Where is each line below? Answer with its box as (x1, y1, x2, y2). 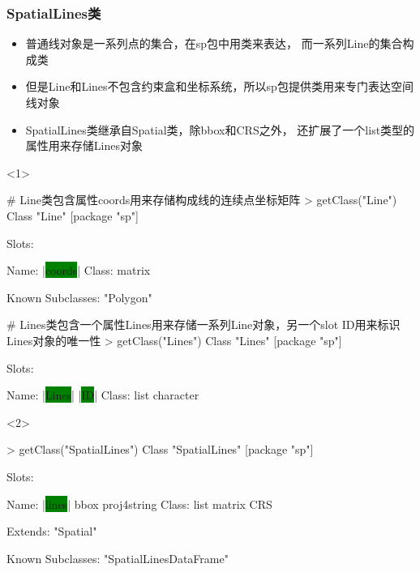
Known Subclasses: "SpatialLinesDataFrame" (6, 549, 229, 566)
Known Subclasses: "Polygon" (6, 288, 152, 305)
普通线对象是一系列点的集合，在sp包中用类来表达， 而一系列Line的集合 (25, 35, 403, 52)
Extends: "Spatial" (6, 523, 97, 540)
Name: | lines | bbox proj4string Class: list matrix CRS (6, 495, 272, 512)
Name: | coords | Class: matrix (6, 262, 151, 279)
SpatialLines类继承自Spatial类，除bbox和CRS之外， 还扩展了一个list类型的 (25, 121, 415, 138)
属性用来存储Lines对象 (25, 137, 143, 154)
